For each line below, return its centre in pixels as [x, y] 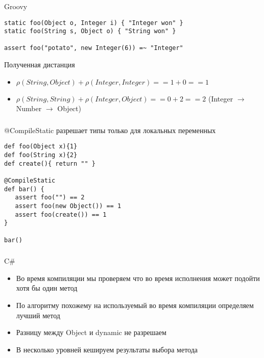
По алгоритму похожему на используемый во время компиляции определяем [135, 305]
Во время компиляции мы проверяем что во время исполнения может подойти [138, 278]
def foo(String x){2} [41, 155]
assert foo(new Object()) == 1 [68, 206]
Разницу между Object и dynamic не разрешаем [91, 332]
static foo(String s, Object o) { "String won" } [90, 31]
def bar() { [24, 189]
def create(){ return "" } [50, 163]
